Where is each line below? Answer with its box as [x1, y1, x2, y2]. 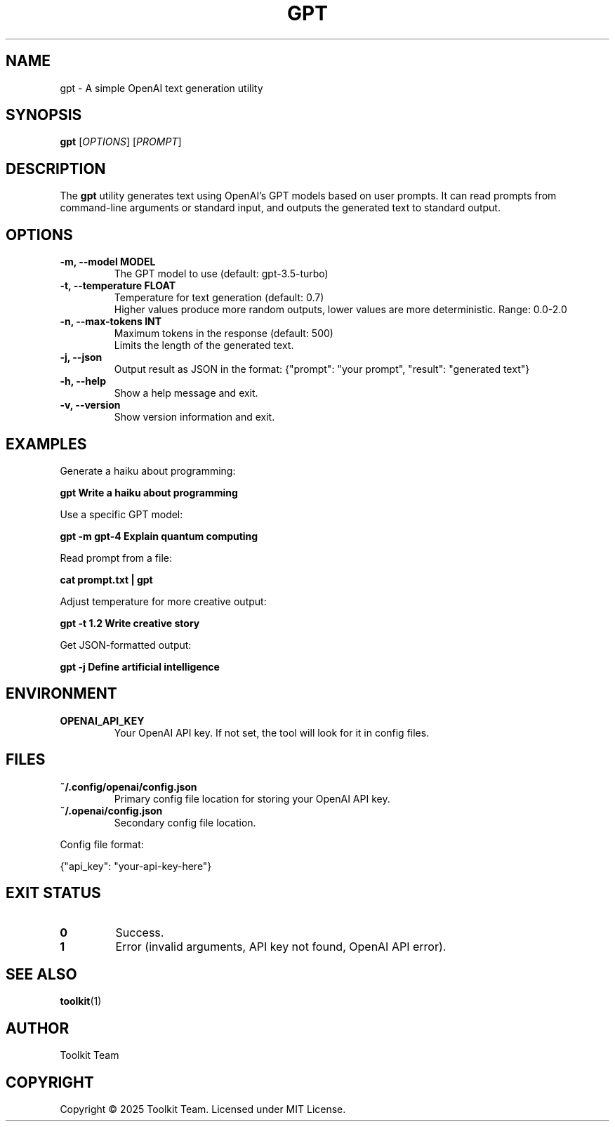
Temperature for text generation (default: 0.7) [114, 291, 324, 304]
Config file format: [60, 838, 144, 850]
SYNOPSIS [6, 106, 82, 124]
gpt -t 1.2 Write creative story [60, 617, 200, 629]
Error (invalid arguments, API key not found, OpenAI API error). [115, 939, 447, 954]
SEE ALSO [6, 965, 77, 983]
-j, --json [60, 351, 102, 364]
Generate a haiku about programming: [60, 464, 236, 477]
